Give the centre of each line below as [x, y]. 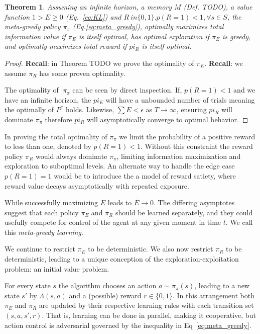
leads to [120, 202]
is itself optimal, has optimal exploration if [144, 36]
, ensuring [191, 109]
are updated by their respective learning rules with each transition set [146, 305]
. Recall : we [224, 63]
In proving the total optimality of [56, 136]
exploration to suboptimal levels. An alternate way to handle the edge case [120, 166]
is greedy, [236, 36]
